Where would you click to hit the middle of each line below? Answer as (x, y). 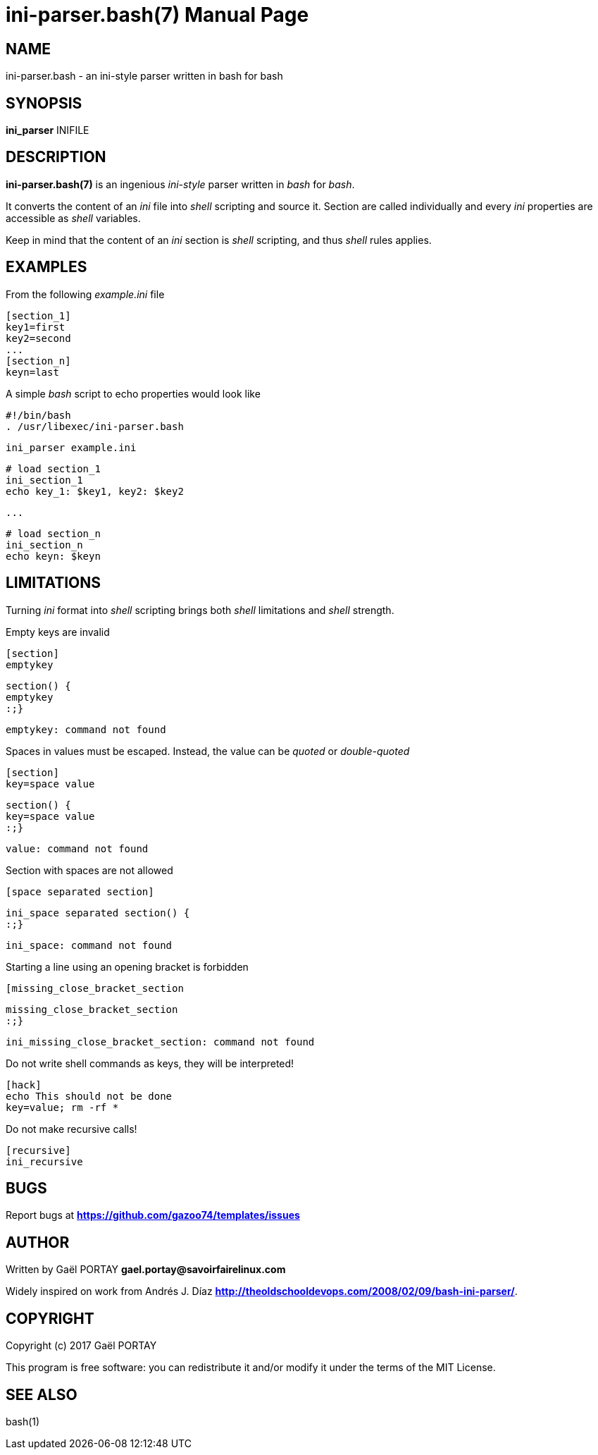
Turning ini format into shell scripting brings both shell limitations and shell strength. (200, 610)
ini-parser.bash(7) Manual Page (157, 15)
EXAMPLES (46, 267)
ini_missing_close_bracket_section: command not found (160, 1042)
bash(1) (23, 1421)
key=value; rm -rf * (62, 1107)
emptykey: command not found (86, 729)
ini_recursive (44, 1161)
